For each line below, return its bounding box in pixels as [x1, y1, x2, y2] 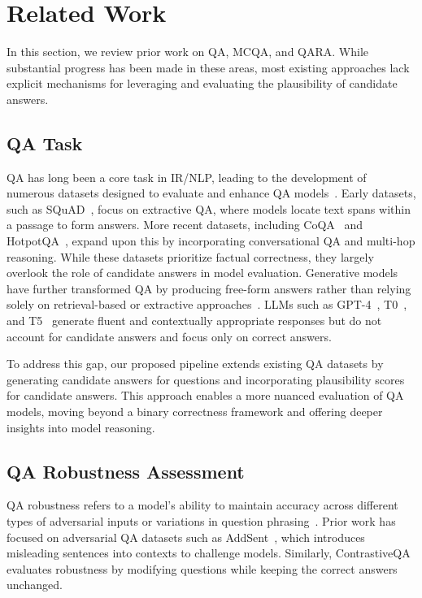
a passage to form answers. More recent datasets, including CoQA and [7, 216, 363, 233]
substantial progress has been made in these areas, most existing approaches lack [7, 58, 410, 76]
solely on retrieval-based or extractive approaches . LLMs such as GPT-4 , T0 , [7, 296, 407, 313]
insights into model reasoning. [7, 418, 155, 435]
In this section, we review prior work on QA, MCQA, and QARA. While [7, 43, 369, 60]
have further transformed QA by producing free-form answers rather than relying [7, 279, 411, 297]
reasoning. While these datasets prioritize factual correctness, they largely [7, 248, 374, 265]
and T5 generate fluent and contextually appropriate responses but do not [7, 312, 382, 329]
